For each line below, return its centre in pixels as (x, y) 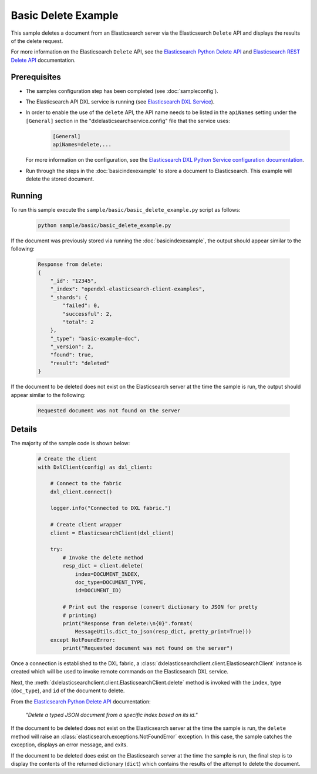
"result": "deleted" (80, 363)
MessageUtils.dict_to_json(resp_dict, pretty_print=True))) (163, 632)
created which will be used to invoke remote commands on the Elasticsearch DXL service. (120, 672)
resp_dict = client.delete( (103, 566)
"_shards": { (69, 297)
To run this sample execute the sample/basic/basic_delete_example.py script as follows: (126, 209)
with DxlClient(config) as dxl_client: (95, 467)
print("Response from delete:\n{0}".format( (128, 623)
